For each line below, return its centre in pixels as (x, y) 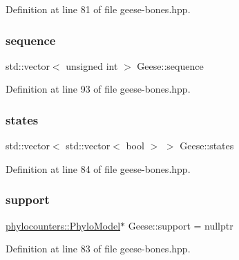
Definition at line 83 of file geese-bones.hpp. (98, 249)
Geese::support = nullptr (181, 225)
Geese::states (207, 146)
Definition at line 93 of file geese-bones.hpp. (98, 89)
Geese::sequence (170, 65)
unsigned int (92, 65)
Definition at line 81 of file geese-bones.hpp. (98, 9)
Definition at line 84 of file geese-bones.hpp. (98, 168)
